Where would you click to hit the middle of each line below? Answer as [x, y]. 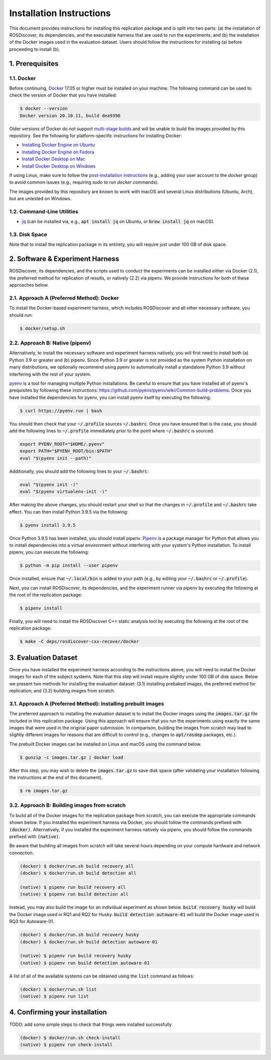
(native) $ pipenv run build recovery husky [76, 956]
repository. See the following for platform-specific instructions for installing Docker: [96, 136]
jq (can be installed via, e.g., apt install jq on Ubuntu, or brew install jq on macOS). [118, 222]
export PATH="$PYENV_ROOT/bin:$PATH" [66, 451]
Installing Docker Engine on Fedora [58, 152]
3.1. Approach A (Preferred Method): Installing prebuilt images [87, 703]
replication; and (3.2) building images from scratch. [62, 691]
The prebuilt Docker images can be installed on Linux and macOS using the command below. [105, 744]
